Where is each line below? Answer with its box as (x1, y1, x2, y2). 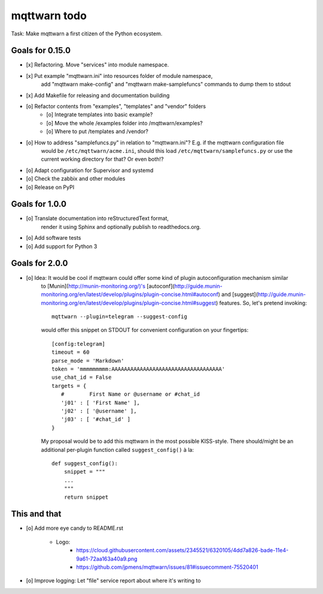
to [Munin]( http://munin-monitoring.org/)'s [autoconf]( (41, 282, 175, 290)
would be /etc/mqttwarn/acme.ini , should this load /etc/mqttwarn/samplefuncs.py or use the (41, 147, 293, 154)
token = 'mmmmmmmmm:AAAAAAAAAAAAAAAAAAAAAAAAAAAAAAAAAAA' (51, 366, 226, 373)
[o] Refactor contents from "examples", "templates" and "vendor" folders (26, 102, 206, 110)
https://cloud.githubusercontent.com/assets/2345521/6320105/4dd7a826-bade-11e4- (76, 547, 289, 554)
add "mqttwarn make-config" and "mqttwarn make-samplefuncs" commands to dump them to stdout (41, 81, 291, 88)
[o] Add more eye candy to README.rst (26, 524, 124, 532)
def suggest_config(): (51, 460, 118, 467)
